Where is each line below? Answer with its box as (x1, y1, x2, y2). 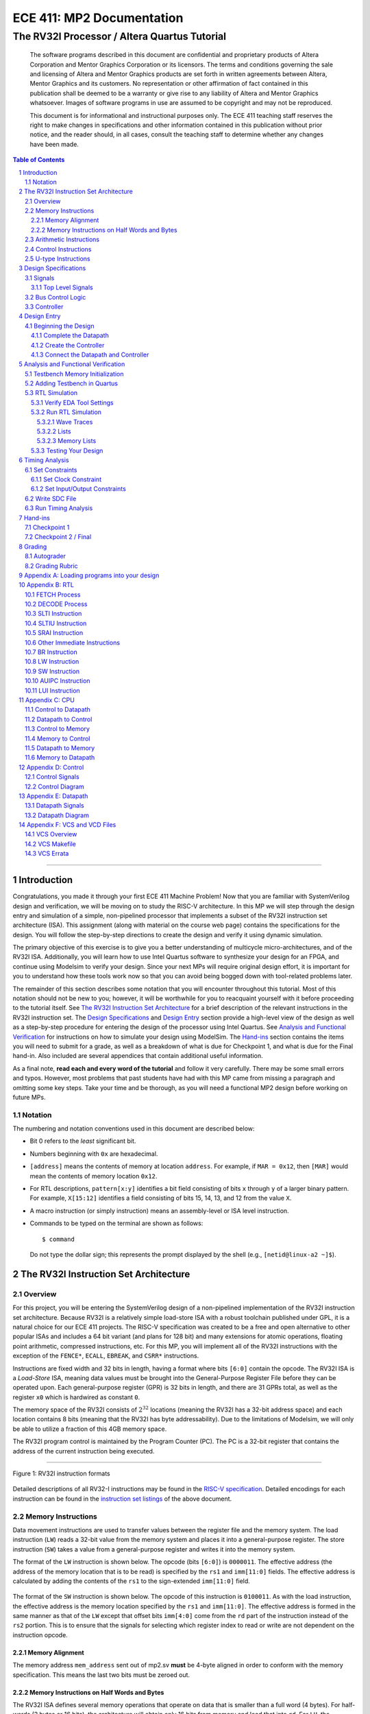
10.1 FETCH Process (25, 590, 81, 599)
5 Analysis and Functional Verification (18, 360, 125, 368)
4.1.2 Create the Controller (31, 341, 105, 349)
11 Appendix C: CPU (18, 696, 75, 704)
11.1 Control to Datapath (25, 705, 90, 714)
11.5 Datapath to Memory (25, 744, 95, 752)
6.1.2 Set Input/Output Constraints (31, 485, 126, 493)
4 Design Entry (18, 312, 61, 320)
